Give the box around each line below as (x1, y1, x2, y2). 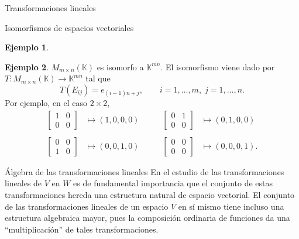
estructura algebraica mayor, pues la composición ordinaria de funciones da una (5, 211, 290, 224)
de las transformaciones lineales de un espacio (5, 200, 169, 212)
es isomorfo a (97, 60, 144, 73)
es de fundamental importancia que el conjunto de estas (73, 177, 273, 189)
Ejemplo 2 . (5, 60, 49, 73)
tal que (85, 72, 111, 84)
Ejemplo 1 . (5, 41, 49, 53)
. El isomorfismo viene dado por (160, 60, 275, 73)
